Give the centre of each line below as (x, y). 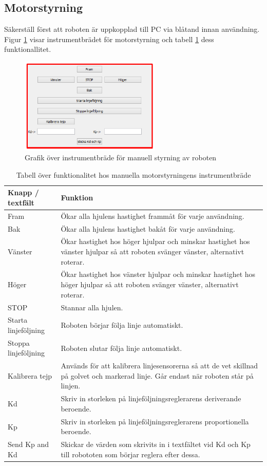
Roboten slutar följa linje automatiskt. (121, 348)
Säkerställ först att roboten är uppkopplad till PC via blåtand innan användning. (132, 29)
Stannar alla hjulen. (92, 307)
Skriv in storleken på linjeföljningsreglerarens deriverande (151, 398)
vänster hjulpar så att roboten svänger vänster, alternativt (152, 251)
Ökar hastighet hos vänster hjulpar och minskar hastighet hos (158, 274)
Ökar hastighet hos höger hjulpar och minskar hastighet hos (155, 241)
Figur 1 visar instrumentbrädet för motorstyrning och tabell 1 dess (109, 39)
